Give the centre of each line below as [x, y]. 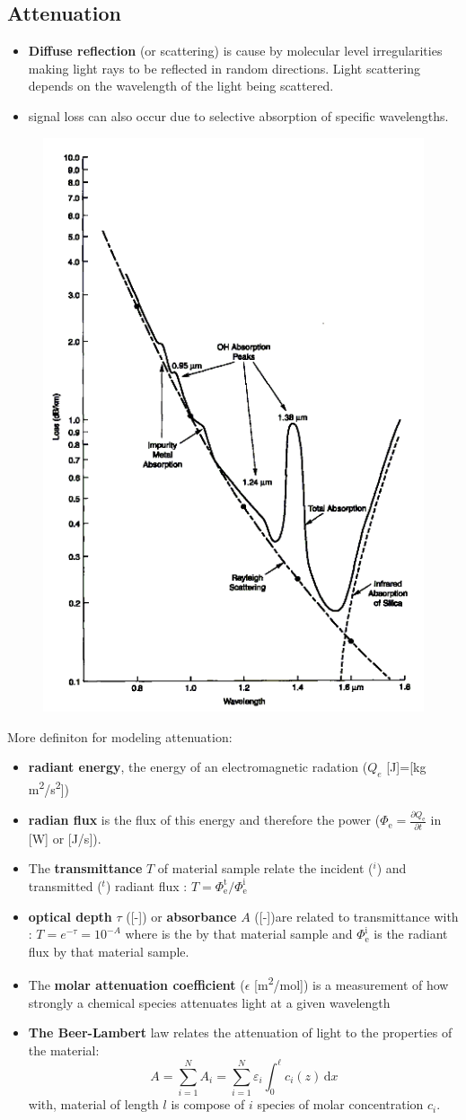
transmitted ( [65, 885]
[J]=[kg [406, 767]
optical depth [70, 916]
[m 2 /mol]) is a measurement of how [352, 983]
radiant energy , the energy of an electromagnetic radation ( [198, 767]
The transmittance [85, 868]
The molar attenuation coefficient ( [136, 984]
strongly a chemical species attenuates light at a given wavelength [209, 1002]
